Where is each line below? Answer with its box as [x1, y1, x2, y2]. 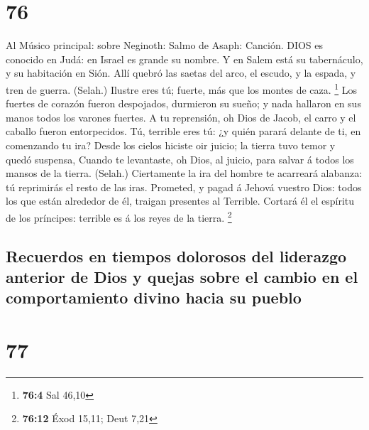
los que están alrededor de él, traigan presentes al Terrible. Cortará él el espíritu [6, 193, 355, 208]
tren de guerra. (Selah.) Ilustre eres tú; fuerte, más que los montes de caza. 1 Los [6, 80, 358, 97]
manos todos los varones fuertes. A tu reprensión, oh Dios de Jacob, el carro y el [6, 109, 356, 124]
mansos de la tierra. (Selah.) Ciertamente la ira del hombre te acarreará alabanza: [6, 166, 363, 181]
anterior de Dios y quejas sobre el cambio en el [6, 265, 358, 287]
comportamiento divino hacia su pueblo [6, 286, 302, 308]
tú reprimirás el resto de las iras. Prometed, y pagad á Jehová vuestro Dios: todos [6, 179, 362, 194]
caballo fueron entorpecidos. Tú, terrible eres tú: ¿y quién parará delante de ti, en [6, 124, 361, 139]
